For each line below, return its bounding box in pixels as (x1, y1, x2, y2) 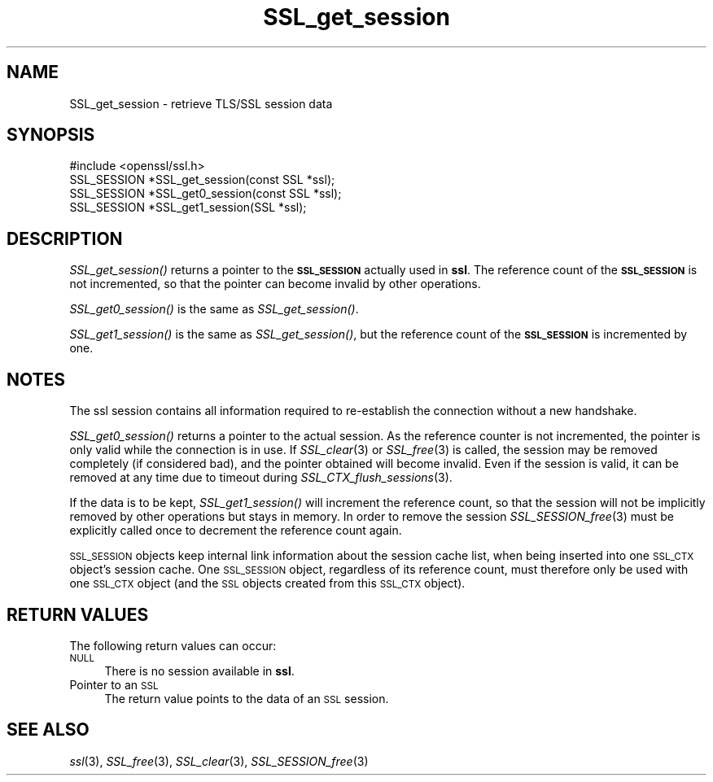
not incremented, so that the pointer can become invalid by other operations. (69, 277, 481, 291)
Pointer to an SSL (69, 677, 159, 692)
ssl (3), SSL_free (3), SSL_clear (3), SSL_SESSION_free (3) (69, 754, 369, 768)
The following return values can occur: (69, 638, 277, 653)
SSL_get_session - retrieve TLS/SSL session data (69, 96, 333, 111)
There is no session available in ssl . (104, 663, 295, 678)
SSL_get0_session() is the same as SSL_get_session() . (69, 302, 359, 317)
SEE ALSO (7, 719, 90, 740)
